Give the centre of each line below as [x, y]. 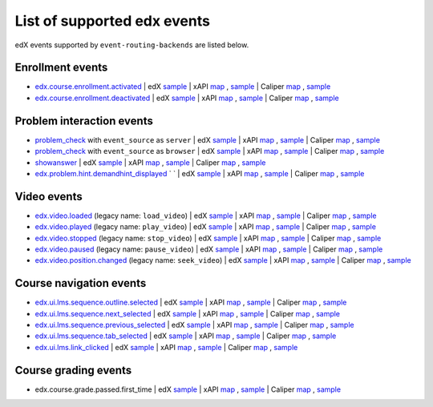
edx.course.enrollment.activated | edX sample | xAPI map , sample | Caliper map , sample [183, 87]
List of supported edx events [112, 21]
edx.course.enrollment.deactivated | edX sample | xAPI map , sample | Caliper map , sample [187, 98]
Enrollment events [61, 68]
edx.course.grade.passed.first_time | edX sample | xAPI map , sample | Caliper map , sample [188, 389]
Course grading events [73, 370]
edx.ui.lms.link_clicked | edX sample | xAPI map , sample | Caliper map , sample [166, 347]
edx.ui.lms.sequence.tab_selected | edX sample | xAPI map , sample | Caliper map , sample [186, 336]
